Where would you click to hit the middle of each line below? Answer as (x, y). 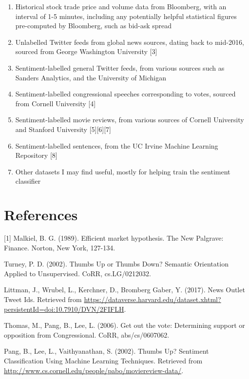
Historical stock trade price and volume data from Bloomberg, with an (121, 6)
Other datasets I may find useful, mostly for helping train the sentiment (123, 171)
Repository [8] (36, 155)
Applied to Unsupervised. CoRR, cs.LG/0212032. (77, 273)
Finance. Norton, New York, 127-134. (60, 247)
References (41, 215)
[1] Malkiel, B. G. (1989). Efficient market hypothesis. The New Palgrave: (114, 238)
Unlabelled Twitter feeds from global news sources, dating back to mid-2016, (130, 42)
